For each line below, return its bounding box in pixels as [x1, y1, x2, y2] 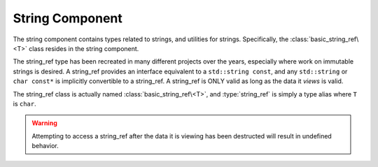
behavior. [31, 142, 59, 150]
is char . [13, 99, 36, 108]
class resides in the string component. [29, 44, 139, 52]
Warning [31, 119, 57, 127]
